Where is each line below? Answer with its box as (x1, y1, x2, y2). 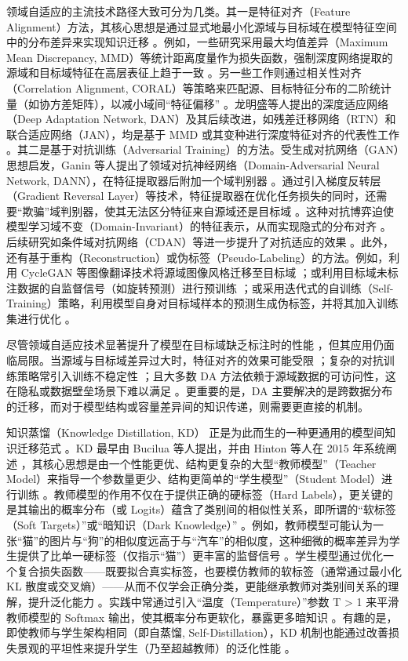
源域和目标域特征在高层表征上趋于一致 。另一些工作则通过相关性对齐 (6, 64, 362, 81)
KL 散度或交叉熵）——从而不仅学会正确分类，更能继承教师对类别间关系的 (6, 578, 388, 594)
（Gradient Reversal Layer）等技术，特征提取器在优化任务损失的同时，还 (6, 187, 377, 204)
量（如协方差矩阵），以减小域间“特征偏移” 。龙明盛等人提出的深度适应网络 (6, 95, 388, 111)
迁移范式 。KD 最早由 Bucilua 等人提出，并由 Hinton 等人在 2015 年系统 (16, 440, 386, 456)
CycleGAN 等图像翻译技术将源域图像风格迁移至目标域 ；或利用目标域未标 (20, 264, 399, 281)
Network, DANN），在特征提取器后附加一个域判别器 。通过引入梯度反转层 (6, 172, 381, 188)
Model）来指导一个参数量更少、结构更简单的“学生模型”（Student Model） (6, 470, 381, 487)
